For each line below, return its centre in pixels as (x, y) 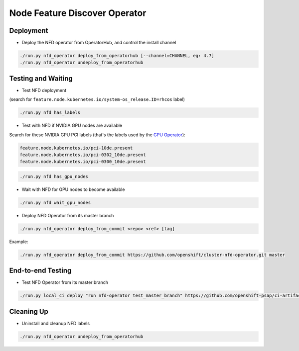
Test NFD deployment (44, 90)
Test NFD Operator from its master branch (65, 282)
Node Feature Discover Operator (78, 13)
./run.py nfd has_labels (50, 113)
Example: (19, 242)
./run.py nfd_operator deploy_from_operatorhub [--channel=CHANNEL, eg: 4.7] (117, 56)
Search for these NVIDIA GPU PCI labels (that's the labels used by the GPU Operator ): (97, 135)
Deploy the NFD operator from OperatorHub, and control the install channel (99, 43)
